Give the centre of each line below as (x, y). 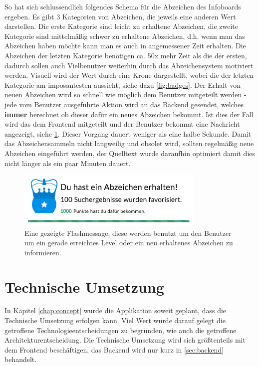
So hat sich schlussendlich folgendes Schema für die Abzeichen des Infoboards (123, 6)
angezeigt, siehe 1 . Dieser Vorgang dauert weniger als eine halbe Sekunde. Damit (128, 133)
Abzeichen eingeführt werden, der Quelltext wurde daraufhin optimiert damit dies (130, 153)
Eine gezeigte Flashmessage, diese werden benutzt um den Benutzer (128, 233)
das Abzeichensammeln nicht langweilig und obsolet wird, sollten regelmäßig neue (129, 143)
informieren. (43, 252)
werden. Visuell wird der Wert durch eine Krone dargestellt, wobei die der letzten (129, 75)
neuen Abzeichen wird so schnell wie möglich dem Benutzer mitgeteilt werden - (126, 94)
